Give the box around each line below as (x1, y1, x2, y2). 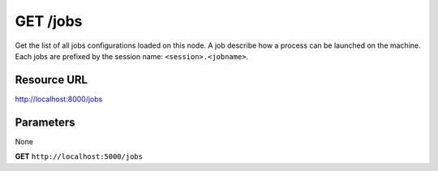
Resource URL (15, 73, 88, 87)
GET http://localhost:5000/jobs (15, 152, 144, 161)
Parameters (15, 115, 75, 129)
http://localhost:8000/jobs (15, 94, 103, 104)
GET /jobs (15, 12, 83, 30)
